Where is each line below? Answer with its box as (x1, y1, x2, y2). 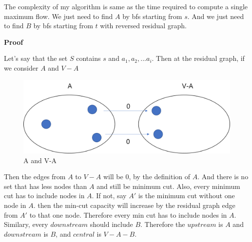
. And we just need (187, 11, 244, 21)
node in (4, 200, 26, 210)
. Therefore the (140, 219, 185, 229)
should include (90, 219, 133, 229)
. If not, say (92, 190, 127, 201)
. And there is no (197, 171, 249, 182)
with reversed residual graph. (100, 20, 187, 31)
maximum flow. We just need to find (4, 11, 113, 21)
